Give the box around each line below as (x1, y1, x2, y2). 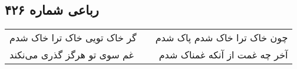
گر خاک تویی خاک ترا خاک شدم (9, 31, 137, 45)
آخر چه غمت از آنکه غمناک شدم (159, 48, 288, 62)
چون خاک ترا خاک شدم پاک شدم (155, 31, 288, 45)
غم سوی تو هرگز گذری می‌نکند (9, 48, 134, 62)
